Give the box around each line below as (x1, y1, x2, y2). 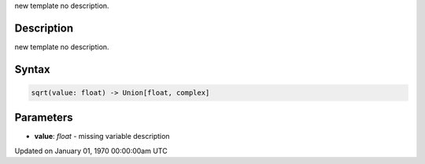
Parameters (14, 111, 73, 125)
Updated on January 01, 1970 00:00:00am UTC (14, 146, 168, 155)
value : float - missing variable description (34, 132, 170, 141)
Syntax (14, 63, 50, 76)
